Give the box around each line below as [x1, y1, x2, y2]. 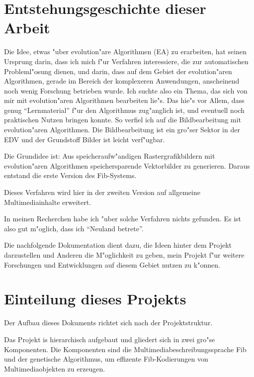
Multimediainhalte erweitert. [4, 196, 91, 207]
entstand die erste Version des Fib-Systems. [4, 170, 137, 181]
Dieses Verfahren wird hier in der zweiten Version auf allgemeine [4, 187, 200, 197]
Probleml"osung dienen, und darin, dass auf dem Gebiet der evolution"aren [4, 66, 232, 76]
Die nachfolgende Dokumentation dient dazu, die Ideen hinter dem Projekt [4, 240, 232, 250]
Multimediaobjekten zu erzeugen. [4, 363, 105, 374]
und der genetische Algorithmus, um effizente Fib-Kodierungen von [4, 354, 208, 364]
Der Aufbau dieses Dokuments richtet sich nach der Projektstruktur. [4, 317, 213, 328]
